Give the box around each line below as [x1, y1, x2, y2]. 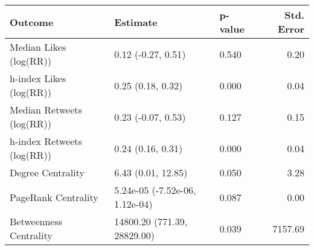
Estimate [114, 14, 158, 29]
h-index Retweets [10, 134, 82, 148]
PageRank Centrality [10, 190, 98, 204]
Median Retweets [10, 103, 82, 117]
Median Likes [10, 40, 66, 54]
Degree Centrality [10, 165, 85, 179]
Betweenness [10, 214, 63, 228]
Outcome [10, 14, 54, 29]
